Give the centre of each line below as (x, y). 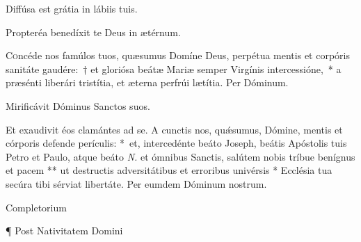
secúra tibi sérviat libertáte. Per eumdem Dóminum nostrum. (136, 183)
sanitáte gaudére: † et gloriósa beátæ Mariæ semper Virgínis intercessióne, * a (174, 68)
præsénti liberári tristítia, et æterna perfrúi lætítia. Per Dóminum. (147, 82)
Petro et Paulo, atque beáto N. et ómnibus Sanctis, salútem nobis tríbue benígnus (180, 156)
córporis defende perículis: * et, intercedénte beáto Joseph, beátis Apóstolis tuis (176, 143)
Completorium (36, 207)
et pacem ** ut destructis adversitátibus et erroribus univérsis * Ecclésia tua (169, 170)
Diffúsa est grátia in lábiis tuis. (72, 8)
